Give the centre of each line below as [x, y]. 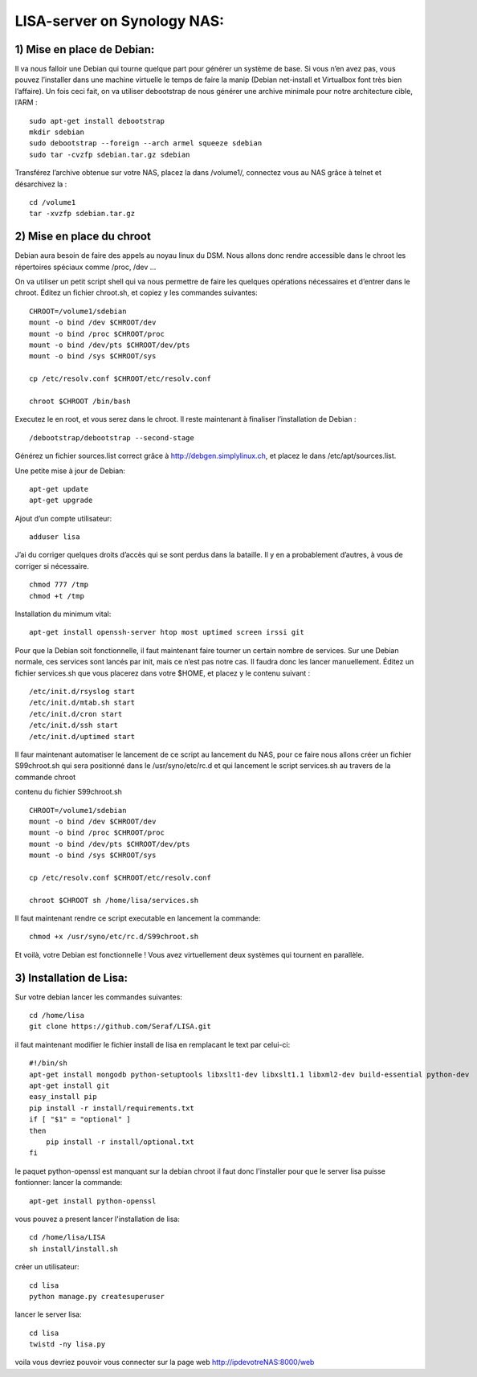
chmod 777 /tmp [59, 585]
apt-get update [59, 489]
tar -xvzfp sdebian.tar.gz [82, 214]
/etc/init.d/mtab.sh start [82, 703]
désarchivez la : [41, 184]
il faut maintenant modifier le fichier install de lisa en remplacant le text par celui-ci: [153, 1044]
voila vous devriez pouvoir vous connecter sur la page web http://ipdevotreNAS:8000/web [165, 1363]
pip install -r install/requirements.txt [112, 1108]
